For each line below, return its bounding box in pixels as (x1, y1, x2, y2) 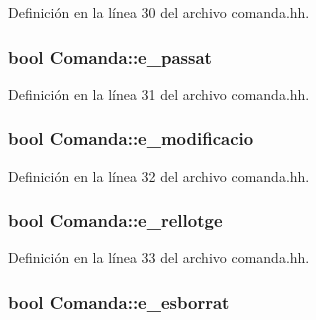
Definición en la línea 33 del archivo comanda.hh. (8, 247, 310, 268)
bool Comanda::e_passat (8, 44, 212, 69)
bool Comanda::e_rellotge (8, 208, 223, 233)
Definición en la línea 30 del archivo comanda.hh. (8, 2, 310, 22)
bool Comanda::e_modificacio (8, 126, 254, 151)
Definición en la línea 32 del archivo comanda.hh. (8, 165, 310, 186)
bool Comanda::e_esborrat (8, 289, 230, 314)
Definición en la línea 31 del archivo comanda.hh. (8, 83, 310, 104)
